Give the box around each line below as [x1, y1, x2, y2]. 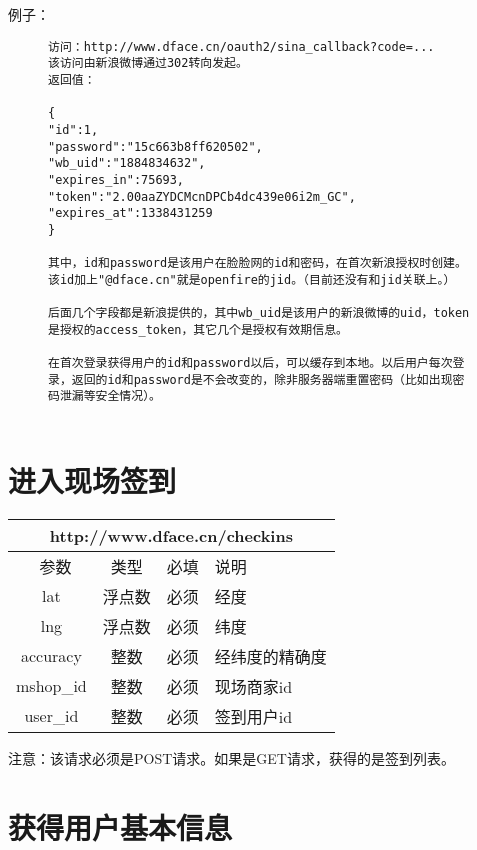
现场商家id [214, 674, 293, 698]
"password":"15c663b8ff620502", [48, 139, 263, 154]
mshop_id [16, 674, 87, 698]
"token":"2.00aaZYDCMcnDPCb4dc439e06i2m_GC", [48, 189, 356, 204]
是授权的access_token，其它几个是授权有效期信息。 [48, 322, 348, 337]
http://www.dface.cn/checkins [49, 523, 293, 547]
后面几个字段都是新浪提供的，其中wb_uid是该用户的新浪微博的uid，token [48, 306, 470, 321]
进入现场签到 [8, 459, 177, 500]
